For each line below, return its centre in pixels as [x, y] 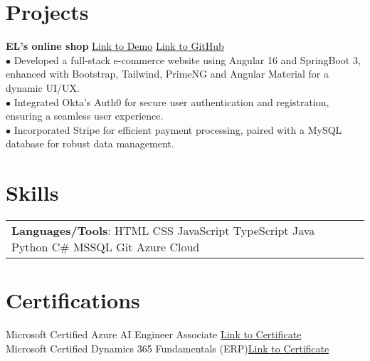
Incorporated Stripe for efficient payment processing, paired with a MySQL [178, 129]
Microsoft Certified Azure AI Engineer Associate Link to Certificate [154, 334]
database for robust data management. [90, 143]
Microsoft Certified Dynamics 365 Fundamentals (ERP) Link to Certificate [168, 348]
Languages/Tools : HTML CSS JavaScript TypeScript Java [163, 230]
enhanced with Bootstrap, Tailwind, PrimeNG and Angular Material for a [167, 74]
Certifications [73, 300]
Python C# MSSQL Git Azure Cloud [106, 247]
